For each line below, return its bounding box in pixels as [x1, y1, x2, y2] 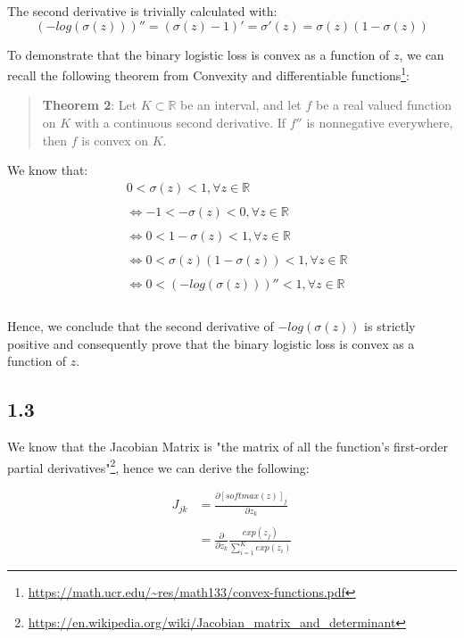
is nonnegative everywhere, [306, 113, 453, 132]
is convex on [81, 130, 148, 149]
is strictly [364, 317, 416, 336]
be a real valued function [316, 95, 452, 114]
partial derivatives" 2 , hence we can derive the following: [7, 455, 310, 476]
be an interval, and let [180, 95, 302, 114]
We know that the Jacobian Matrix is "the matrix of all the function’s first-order [7, 437, 448, 456]
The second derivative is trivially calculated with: [7, 2, 278, 20]
